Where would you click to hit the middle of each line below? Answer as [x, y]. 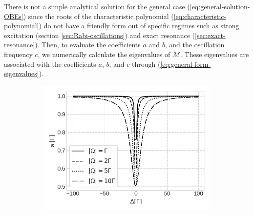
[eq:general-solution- [220, 6]
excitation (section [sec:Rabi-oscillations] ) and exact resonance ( [100, 35]
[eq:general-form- [186, 64]
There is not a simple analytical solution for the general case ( [97, 6]
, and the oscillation [195, 45]
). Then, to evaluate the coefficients [88, 45]
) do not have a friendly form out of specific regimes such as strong [139, 26]
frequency [18, 54]
